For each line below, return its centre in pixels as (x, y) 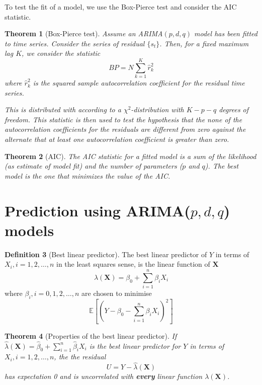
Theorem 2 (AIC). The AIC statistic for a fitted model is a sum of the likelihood (130, 156)
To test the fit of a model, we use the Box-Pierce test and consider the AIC (121, 7)
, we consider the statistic (61, 53)
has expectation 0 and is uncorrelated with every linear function (104, 376)
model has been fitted (226, 33)
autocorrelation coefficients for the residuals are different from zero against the (125, 129)
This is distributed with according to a (63, 109)
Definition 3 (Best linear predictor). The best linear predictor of (106, 254)
